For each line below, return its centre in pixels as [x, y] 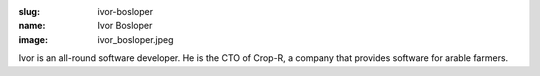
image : [33, 39]
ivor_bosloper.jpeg [135, 39]
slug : [29, 11]
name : [32, 26]
